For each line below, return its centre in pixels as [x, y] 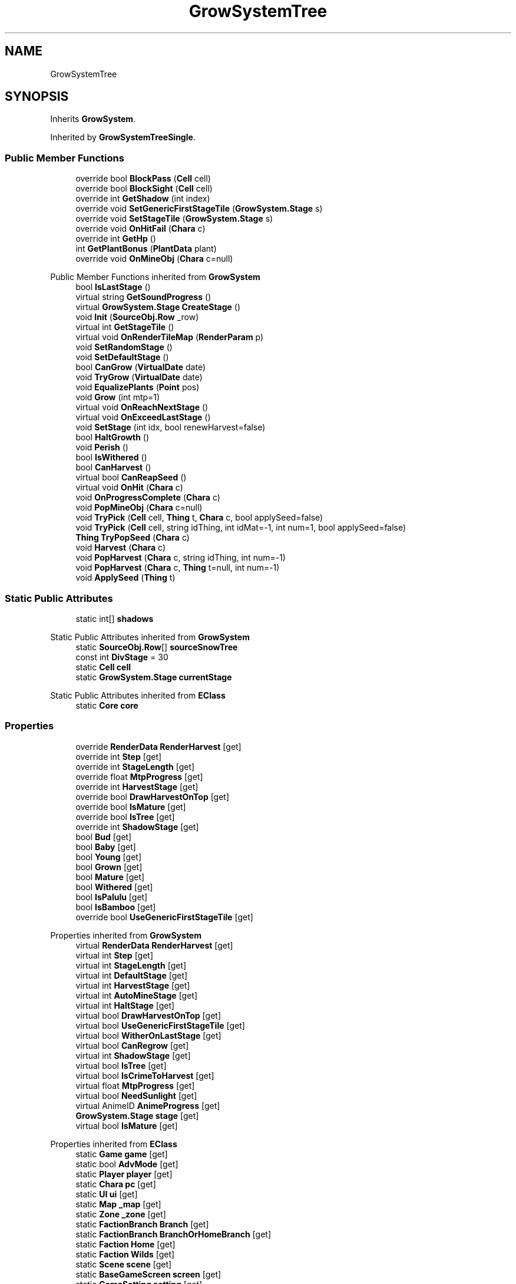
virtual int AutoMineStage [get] [137, 995]
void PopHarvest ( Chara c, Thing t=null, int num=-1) [178, 568]
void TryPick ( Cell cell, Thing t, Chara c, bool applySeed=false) [199, 518]
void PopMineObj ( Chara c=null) [139, 508]
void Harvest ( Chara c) [121, 548]
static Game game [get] [122, 1154]
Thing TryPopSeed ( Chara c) [133, 538]
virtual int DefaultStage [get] [132, 975]
